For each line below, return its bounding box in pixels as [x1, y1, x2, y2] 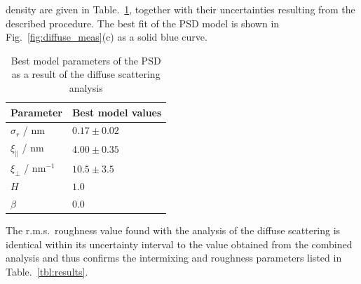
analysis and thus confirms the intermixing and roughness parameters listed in [6, 250, 342, 265]
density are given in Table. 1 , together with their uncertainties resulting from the [6, 2, 355, 16]
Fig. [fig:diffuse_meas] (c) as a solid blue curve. [6, 29, 207, 44]
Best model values [71, 104, 162, 119]
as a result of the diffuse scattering [11, 67, 161, 81]
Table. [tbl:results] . [6, 264, 88, 279]
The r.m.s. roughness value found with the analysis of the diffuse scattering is [6, 223, 341, 238]
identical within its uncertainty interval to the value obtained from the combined [6, 236, 353, 251]
